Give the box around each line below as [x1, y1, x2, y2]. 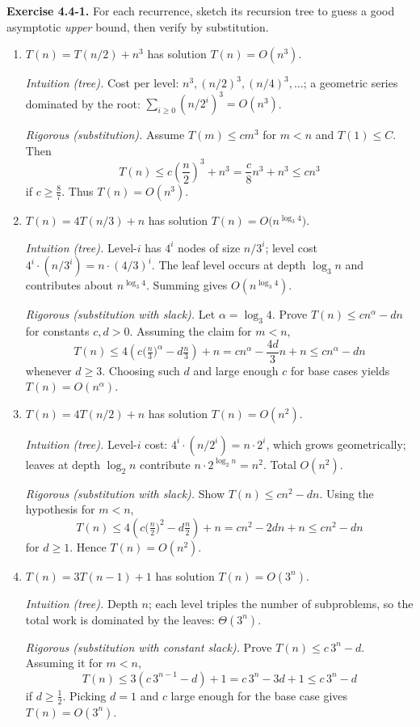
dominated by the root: [25, 95, 141, 112]
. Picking [62, 687, 107, 704]
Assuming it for [25, 654, 103, 671]
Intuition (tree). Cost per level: [25, 74, 179, 91]
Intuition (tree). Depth [25, 594, 138, 611]
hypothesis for [25, 501, 95, 518]
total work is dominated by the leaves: [25, 611, 215, 628]
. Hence [69, 538, 107, 555]
